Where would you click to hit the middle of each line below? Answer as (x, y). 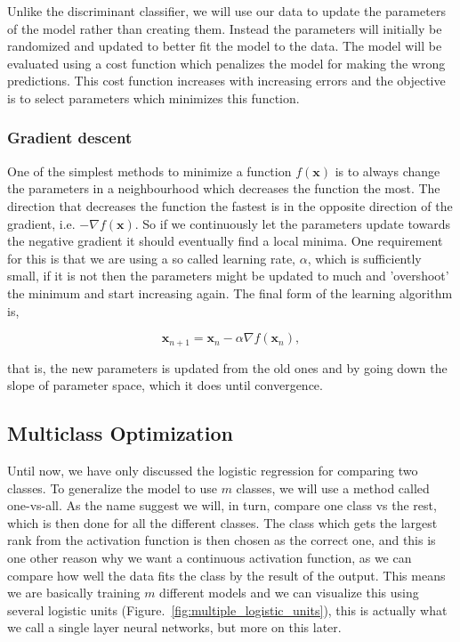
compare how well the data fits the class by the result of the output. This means (226, 575)
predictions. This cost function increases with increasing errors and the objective (226, 81)
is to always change (387, 171)
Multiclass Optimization (120, 433)
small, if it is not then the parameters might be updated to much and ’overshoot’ (228, 276)
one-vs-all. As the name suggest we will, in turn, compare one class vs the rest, (222, 505)
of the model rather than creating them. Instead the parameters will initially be (225, 28)
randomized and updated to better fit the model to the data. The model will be (225, 46)
